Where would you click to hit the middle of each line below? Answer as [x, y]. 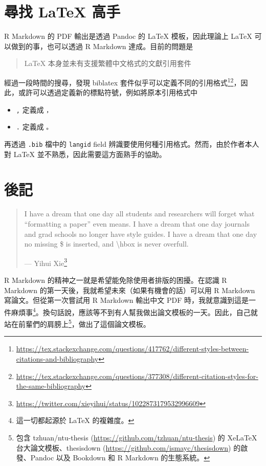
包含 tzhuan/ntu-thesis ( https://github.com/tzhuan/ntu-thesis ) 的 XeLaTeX [137, 437]
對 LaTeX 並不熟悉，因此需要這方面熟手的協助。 [85, 154]
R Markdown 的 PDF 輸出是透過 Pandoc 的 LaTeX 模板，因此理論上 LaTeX [128, 36]
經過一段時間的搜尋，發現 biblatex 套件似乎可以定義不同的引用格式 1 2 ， [123, 81]
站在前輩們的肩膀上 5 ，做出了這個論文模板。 [77, 323]
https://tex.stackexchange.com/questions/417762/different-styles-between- [132, 349]
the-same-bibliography [51, 386]
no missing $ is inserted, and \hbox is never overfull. [106, 244]
